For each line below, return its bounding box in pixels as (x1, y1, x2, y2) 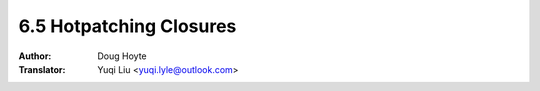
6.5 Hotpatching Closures (18, 15, 237, 37)
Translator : (18, 63, 66, 75)
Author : (18, 50, 52, 62)
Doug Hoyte (97, 50, 147, 62)
